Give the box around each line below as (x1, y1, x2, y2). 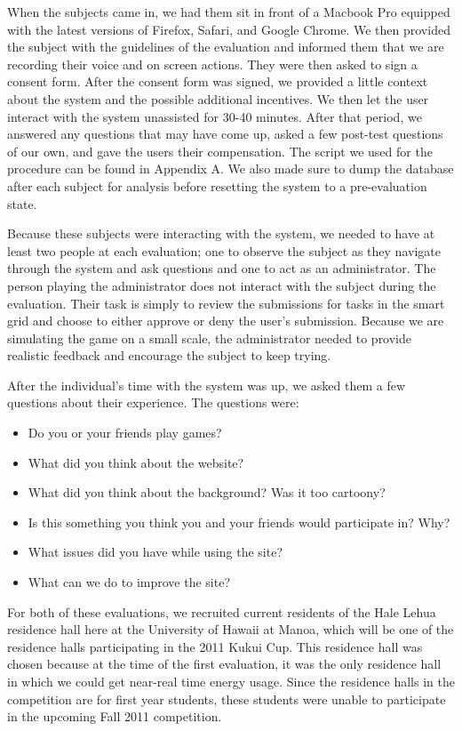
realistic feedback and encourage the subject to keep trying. (7, 346, 331, 365)
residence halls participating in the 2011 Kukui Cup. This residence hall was (7, 637, 423, 655)
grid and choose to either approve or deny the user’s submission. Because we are (7, 311, 444, 330)
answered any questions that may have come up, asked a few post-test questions (7, 125, 443, 143)
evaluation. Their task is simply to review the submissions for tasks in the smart (7, 293, 445, 312)
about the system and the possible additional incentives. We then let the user (7, 89, 429, 108)
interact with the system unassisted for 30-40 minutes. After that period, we (7, 107, 422, 125)
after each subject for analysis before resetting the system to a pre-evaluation (7, 176, 427, 195)
